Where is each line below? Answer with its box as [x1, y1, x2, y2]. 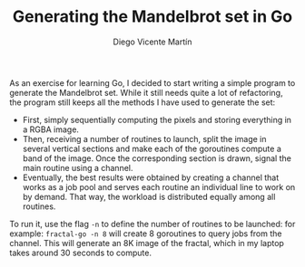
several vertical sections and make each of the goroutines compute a [22, 143, 281, 154]
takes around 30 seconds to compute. [9, 247, 152, 258]
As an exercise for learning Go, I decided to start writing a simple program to [9, 77, 296, 88]
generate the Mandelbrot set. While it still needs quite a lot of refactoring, [9, 87, 283, 98]
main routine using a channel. [22, 162, 133, 173]
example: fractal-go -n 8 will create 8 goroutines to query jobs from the [9, 228, 282, 239]
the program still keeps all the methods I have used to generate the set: [9, 97, 276, 108]
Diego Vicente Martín [113, 36, 192, 47]
